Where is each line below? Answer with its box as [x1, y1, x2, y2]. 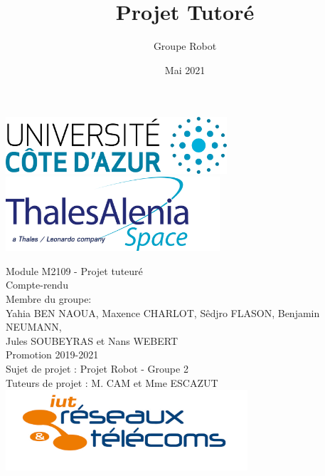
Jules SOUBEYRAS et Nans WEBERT [6, 333, 179, 348]
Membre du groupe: [6, 291, 92, 306]
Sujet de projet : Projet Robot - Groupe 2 [6, 361, 188, 376]
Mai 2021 [164, 62, 206, 77]
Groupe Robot [153, 38, 217, 53]
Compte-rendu [6, 277, 68, 292]
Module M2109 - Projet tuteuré [6, 263, 143, 278]
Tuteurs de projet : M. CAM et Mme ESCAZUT [6, 375, 218, 390]
